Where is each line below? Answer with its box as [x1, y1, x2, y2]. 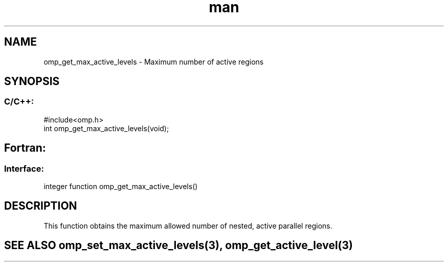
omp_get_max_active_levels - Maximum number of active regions [43, 57, 264, 66]
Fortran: [4, 141, 46, 155]
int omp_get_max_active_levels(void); [43, 124, 169, 133]
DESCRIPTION [4, 199, 77, 213]
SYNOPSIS [4, 75, 60, 88]
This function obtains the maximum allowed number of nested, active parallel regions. [43, 221, 332, 230]
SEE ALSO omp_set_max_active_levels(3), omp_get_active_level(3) [4, 239, 353, 252]
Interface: [4, 163, 44, 174]
